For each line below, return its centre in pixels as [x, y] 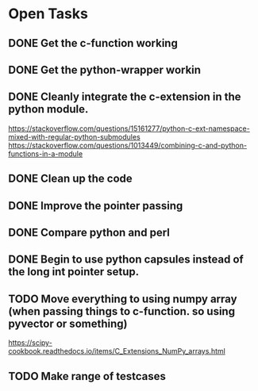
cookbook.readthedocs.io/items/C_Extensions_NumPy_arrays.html [117, 351]
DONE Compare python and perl [89, 232]
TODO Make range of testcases [87, 376]
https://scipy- [31, 343]
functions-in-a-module [46, 153]
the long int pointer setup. [74, 272]
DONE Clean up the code [70, 179]
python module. [48, 109]
